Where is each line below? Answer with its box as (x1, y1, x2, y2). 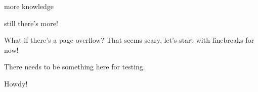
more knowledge (4, 1, 54, 11)
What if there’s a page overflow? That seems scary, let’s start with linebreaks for (4, 35, 254, 45)
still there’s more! (4, 18, 58, 28)
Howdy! (4, 78, 28, 88)
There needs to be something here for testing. (4, 61, 145, 72)
